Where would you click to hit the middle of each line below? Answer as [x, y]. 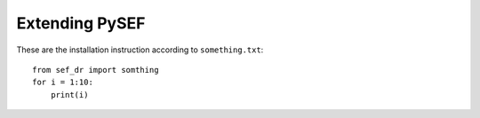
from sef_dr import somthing [96, 70]
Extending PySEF [81, 23]
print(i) [69, 94]
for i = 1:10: [63, 83]
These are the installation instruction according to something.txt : [140, 50]
